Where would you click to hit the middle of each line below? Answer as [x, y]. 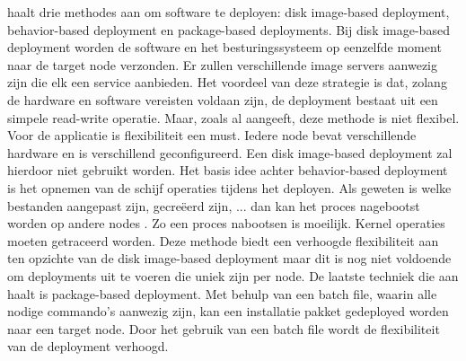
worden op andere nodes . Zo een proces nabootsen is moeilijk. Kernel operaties [226, 223]
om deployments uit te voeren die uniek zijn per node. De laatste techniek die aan [233, 275]
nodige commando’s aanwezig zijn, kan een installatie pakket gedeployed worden [228, 311]
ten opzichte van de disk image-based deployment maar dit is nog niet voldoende [229, 258]
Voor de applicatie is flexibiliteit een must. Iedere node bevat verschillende [212, 135]
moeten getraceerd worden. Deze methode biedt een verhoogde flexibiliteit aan [223, 240]
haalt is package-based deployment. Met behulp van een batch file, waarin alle [222, 293]
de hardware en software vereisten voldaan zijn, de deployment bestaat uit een [223, 99]
